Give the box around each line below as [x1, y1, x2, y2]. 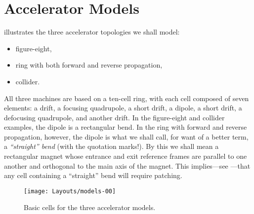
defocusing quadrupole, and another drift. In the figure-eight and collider [4, 112, 225, 122]
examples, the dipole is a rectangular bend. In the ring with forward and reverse [4, 122, 247, 132]
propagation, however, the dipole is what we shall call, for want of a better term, [4, 131, 249, 142]
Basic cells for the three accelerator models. [24, 202, 156, 212]
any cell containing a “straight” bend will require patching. [4, 170, 182, 180]
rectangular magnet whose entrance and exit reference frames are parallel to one [4, 151, 247, 161]
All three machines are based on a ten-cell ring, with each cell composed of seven [4, 93, 249, 103]
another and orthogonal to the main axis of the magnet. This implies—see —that [4, 160, 251, 171]
